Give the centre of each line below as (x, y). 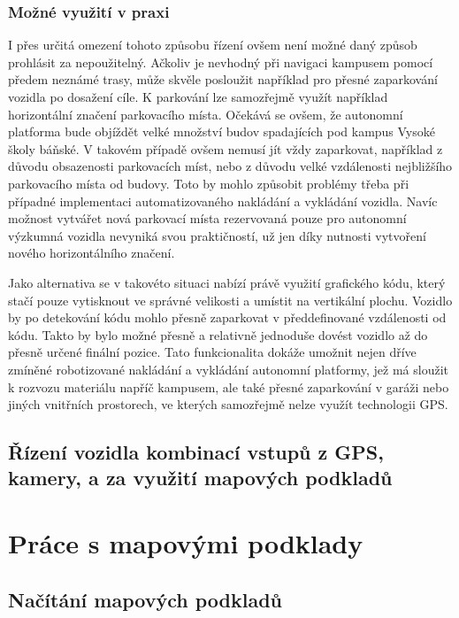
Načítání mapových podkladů (145, 599)
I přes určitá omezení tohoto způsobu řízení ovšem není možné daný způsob (213, 45)
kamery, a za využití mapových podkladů (200, 478)
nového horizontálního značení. (92, 253)
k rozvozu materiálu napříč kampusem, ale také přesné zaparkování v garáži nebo (229, 386)
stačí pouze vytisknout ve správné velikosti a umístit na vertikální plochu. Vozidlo (230, 300)
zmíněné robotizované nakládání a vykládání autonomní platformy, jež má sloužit (228, 369)
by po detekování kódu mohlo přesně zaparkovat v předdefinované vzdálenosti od (227, 317)
